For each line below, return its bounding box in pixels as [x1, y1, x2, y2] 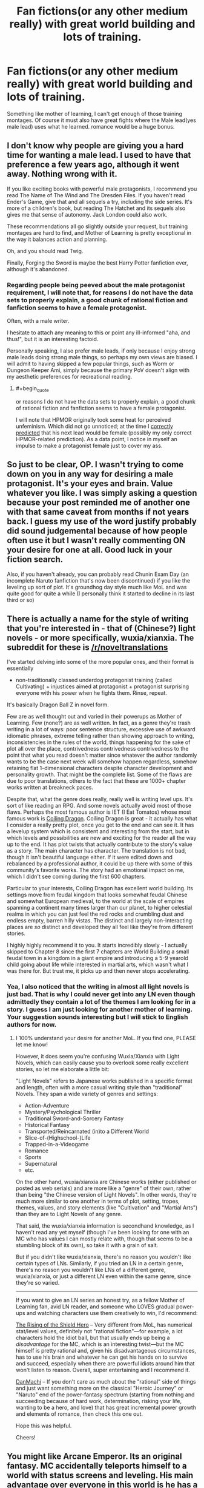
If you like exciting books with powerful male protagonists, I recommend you [7, 185, 197, 192]
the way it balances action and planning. [7, 235, 108, 243]
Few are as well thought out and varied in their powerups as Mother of [7, 713, 182, 720]
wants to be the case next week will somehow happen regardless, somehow [7, 758, 197, 765]
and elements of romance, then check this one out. [15, 1410, 143, 1418]
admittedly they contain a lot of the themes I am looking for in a [7, 998, 196, 1006]
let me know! [15, 1041, 48, 1048]
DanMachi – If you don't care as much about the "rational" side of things [15, 1378, 196, 1385]
